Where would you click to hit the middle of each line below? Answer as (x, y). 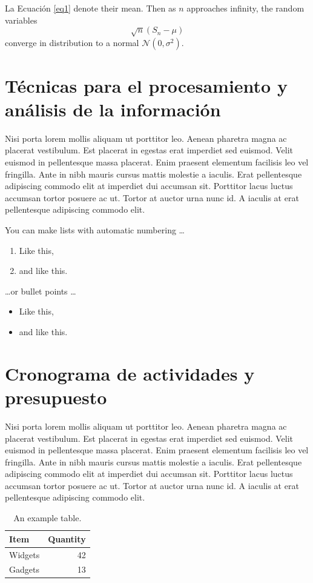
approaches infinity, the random (245, 8)
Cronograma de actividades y (130, 373)
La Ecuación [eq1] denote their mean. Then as (91, 8)
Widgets (25, 554)
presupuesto (56, 397)
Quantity (67, 538)
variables (21, 20)
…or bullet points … (41, 291)
